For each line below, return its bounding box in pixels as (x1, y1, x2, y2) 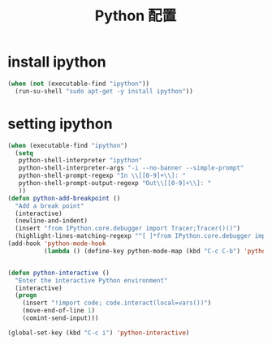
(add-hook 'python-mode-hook (7, 239, 106, 248)
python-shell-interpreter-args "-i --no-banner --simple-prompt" (18, 164, 244, 172)
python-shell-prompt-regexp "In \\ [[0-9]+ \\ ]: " (18, 171, 186, 180)
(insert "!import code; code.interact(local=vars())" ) (22, 299, 212, 308)
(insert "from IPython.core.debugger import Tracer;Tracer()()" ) (15, 224, 241, 233)
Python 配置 (94, 6, 177, 25)
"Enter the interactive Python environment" (15, 276, 168, 284)
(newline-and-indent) (15, 217, 89, 225)
